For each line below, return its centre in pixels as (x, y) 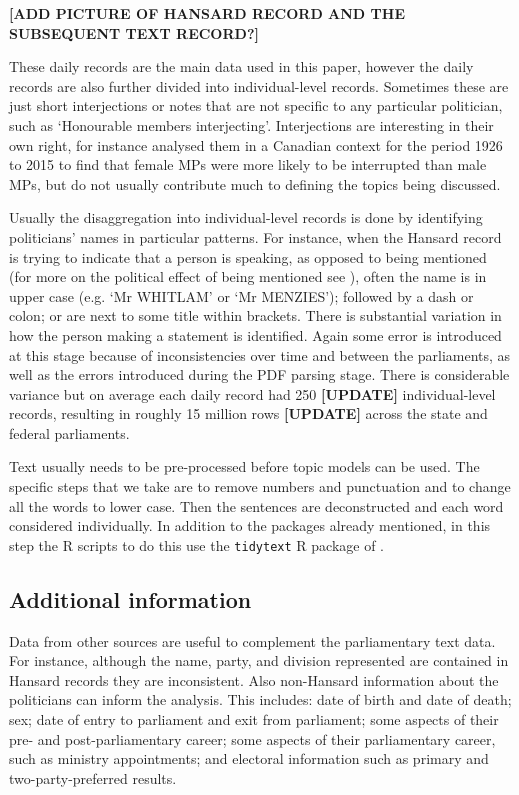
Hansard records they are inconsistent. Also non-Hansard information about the (254, 679)
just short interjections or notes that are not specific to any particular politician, (256, 105)
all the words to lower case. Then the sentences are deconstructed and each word (256, 505)
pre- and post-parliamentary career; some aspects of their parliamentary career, (252, 738)
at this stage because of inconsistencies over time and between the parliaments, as (260, 354)
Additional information (130, 598)
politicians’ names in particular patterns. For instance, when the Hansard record (255, 236)
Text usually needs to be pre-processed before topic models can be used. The (244, 466)
